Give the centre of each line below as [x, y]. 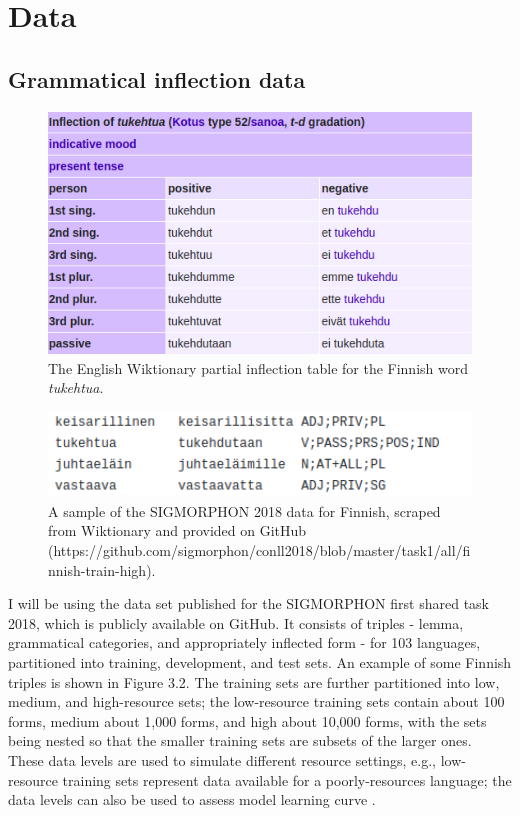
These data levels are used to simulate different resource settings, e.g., [222, 759]
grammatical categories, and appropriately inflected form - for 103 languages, [244, 642]
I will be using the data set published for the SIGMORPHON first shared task [248, 603]
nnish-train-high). [102, 569]
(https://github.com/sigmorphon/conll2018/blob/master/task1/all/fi [259, 549]
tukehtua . [76, 387]
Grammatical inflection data [157, 78]
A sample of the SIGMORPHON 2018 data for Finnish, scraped [244, 510]
